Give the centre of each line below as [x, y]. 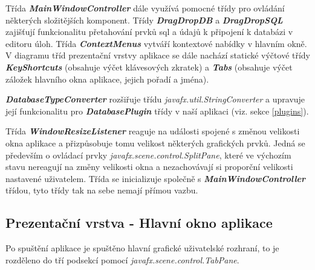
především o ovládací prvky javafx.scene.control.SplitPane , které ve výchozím [148, 155]
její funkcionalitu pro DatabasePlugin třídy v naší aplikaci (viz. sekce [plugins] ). [157, 111]
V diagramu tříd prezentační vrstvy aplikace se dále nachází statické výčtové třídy [158, 55]
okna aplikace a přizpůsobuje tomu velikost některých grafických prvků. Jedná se [155, 143]
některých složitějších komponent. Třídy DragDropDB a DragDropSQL [144, 20]
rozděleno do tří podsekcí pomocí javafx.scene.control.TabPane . [122, 259]
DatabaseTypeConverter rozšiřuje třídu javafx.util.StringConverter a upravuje [155, 99]
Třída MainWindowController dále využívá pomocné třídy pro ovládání [145, 8]
